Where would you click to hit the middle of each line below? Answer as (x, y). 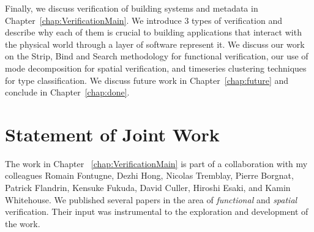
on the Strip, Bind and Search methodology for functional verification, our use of (157, 56)
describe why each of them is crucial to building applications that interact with (153, 32)
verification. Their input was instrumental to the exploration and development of (157, 211)
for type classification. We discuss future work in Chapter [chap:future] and (147, 80)
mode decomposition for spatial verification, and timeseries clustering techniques (156, 68)
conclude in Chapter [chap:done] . (67, 92)
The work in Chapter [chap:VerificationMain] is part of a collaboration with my (156, 163)
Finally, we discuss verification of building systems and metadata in (132, 8)
